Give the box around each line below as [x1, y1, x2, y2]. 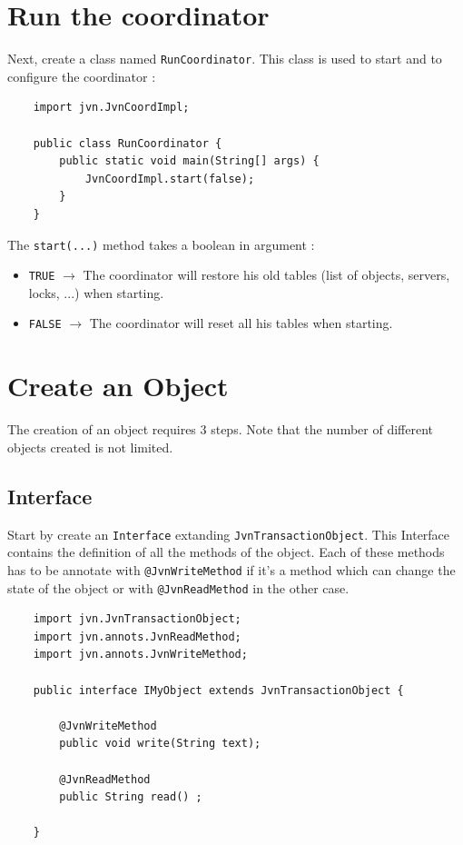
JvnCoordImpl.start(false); [84, 172, 255, 185]
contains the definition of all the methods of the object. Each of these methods [7, 542, 445, 562]
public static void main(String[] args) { [59, 154, 320, 168]
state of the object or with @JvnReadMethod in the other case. [7, 578, 350, 597]
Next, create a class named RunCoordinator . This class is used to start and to [7, 49, 442, 68]
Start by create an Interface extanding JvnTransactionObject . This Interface [7, 524, 450, 543]
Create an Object [7, 367, 229, 404]
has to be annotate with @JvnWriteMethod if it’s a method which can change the [7, 560, 456, 579]
